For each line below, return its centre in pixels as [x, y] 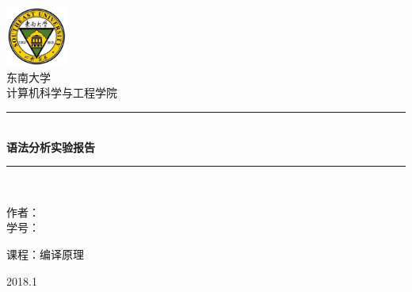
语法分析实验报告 [51, 146]
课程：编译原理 [45, 254]
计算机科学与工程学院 [62, 92]
